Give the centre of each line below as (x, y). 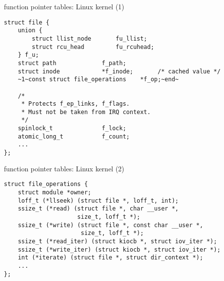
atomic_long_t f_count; (74, 136)
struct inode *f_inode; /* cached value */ (119, 71)
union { (30, 31)
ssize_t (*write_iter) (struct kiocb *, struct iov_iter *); (119, 249)
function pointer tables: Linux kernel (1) (64, 6)
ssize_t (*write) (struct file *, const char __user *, (111, 225)
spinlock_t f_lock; (72, 129)
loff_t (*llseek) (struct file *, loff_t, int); (98, 200)
